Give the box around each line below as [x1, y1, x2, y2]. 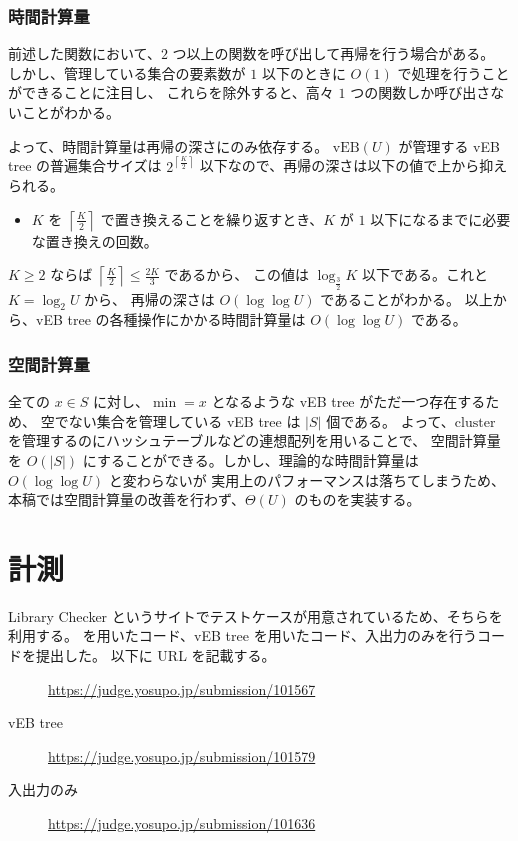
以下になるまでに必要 [370, 208, 511, 229]
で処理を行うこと [397, 62, 510, 83]
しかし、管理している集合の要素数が [8, 62, 246, 83]
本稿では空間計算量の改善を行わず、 [8, 489, 246, 510]
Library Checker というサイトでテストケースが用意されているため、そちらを [8, 605, 503, 626]
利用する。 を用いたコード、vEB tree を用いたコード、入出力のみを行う [8, 625, 478, 646]
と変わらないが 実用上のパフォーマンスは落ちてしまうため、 [108, 469, 506, 490]
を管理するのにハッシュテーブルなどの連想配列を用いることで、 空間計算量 [8, 430, 501, 451]
